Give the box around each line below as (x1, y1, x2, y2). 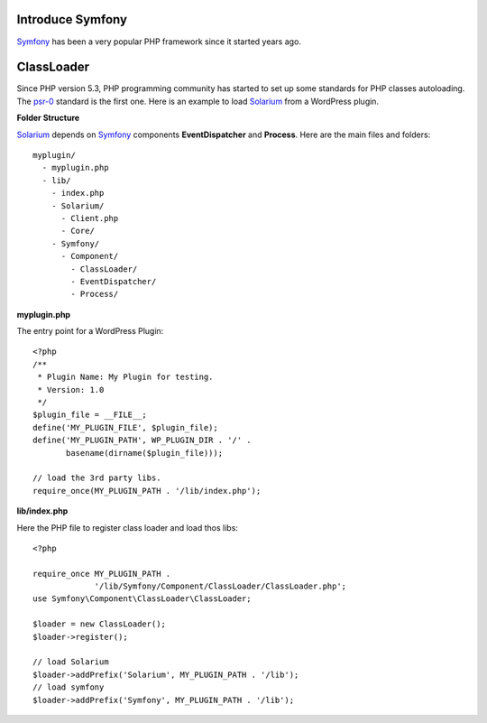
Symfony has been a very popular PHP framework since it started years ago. (16, 36, 302, 47)
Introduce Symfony (16, 12, 128, 27)
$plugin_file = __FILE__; (32, 410, 148, 420)
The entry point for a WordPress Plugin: (16, 326, 164, 337)
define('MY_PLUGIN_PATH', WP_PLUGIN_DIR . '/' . (32, 435, 252, 446)
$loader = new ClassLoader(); (32, 619, 167, 629)
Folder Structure (16, 113, 80, 124)
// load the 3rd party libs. (32, 473, 161, 483)
